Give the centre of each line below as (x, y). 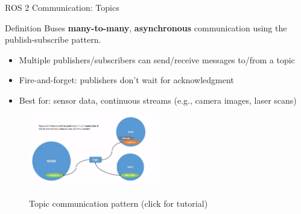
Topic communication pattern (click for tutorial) (119, 203)
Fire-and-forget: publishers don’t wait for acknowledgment (126, 80)
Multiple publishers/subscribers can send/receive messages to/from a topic (157, 59)
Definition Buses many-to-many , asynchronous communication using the (146, 27)
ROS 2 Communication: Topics (62, 7)
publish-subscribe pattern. (53, 39)
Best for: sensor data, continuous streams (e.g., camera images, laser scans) (158, 100)
